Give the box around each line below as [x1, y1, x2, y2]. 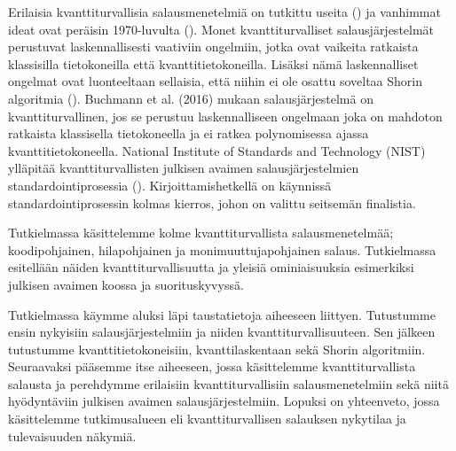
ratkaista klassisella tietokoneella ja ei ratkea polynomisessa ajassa [8, 124, 369, 143]
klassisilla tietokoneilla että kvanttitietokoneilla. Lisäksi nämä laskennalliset [8, 54, 419, 73]
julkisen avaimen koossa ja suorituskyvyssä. [8, 275, 244, 293]
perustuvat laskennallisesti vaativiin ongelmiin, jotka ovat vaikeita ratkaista [8, 37, 419, 56]
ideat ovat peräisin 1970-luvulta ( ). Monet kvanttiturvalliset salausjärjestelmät [8, 19, 435, 38]
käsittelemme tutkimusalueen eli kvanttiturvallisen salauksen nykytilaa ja [8, 409, 406, 428]
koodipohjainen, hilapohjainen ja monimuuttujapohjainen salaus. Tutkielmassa [8, 240, 436, 259]
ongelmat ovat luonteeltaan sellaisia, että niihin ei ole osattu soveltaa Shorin [8, 72, 423, 90]
